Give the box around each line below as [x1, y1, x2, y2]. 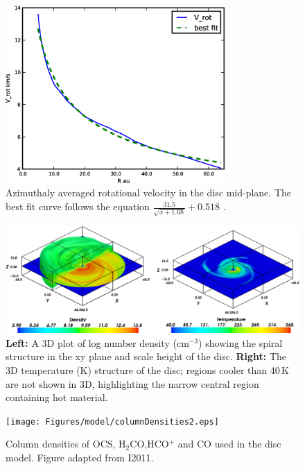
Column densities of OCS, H [6, 436, 126, 451]
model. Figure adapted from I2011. [6, 450, 154, 465]
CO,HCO [130, 436, 169, 451]
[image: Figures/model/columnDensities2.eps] [6, 416, 219, 427]
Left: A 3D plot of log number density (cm [6, 335, 189, 350]
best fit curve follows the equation [6, 199, 150, 214]
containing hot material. [6, 390, 108, 404]
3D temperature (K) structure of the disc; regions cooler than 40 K [6, 363, 289, 377]
